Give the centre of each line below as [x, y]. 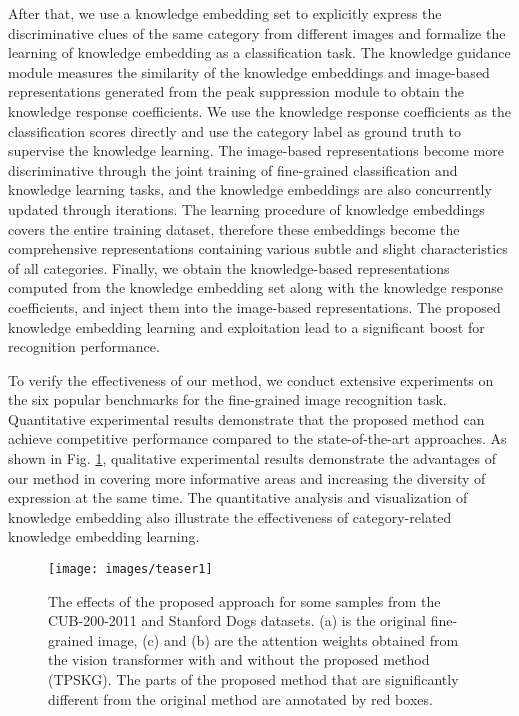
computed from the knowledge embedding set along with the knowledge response [255, 287]
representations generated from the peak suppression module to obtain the [236, 91]
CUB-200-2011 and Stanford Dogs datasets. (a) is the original [237, 620]
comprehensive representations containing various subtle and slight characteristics [258, 248]
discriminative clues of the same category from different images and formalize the [257, 32]
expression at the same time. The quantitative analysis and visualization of [238, 497]
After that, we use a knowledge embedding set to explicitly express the [225, 13]
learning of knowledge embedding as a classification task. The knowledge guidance [259, 52]
